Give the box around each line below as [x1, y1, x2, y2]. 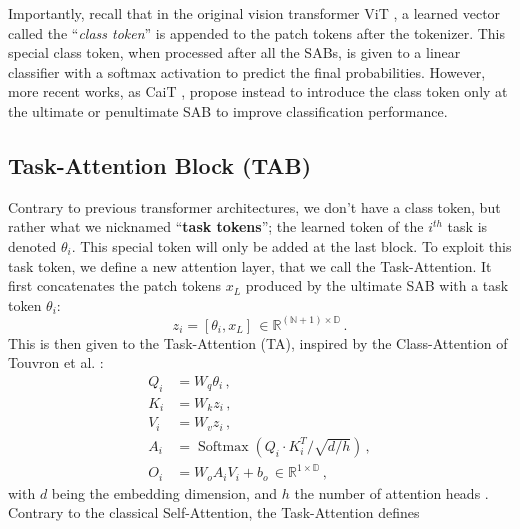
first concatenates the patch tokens [8, 275, 221, 296]
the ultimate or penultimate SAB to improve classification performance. [8, 100, 448, 121]
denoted [8, 235, 57, 256]
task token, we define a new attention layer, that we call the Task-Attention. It [8, 255, 492, 276]
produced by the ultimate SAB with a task [245, 275, 509, 296]
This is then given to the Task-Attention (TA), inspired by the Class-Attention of [8, 332, 508, 353]
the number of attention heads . [294, 482, 489, 503]
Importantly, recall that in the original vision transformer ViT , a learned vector [8, 3, 501, 23]
